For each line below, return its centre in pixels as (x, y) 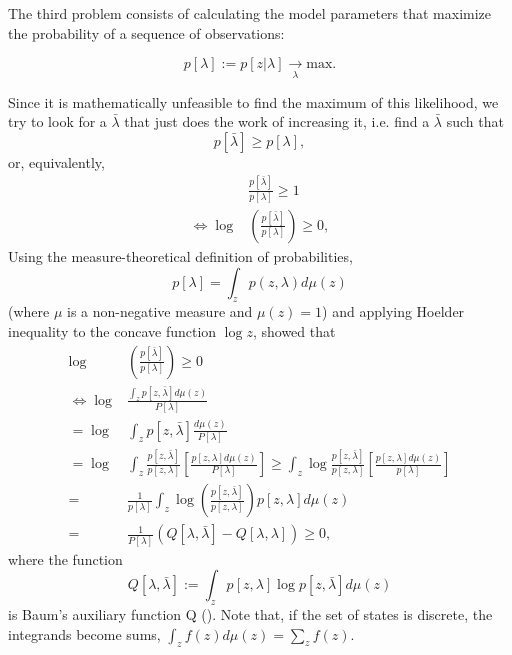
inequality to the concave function (112, 330)
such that (475, 121)
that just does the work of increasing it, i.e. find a (277, 121)
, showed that (294, 330)
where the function (65, 558)
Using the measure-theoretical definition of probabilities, (180, 255)
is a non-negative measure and (160, 311)
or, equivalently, (56, 161)
